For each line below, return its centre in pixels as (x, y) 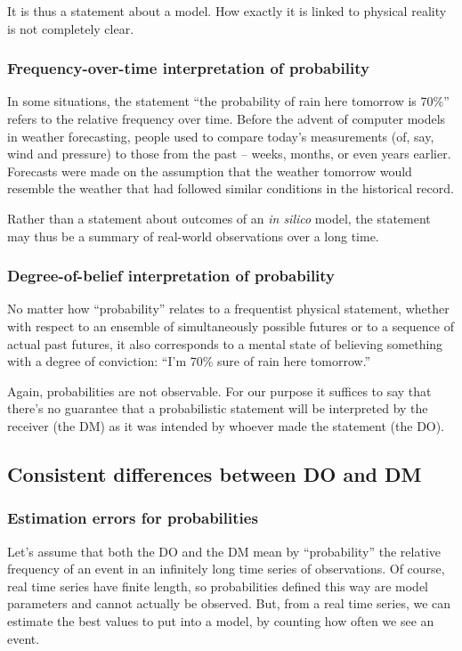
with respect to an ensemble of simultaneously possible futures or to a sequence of (231, 325)
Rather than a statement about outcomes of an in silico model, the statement (219, 218)
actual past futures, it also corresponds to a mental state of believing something (225, 343)
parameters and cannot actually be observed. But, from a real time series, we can (229, 603)
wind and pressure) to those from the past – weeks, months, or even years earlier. (229, 154)
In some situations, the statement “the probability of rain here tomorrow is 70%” (228, 101)
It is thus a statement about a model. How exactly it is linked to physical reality (227, 11)
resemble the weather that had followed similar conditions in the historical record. (231, 188)
